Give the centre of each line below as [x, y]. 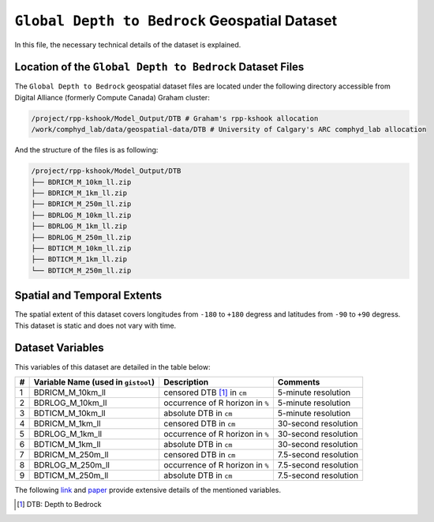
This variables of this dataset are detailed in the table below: [112, 366]
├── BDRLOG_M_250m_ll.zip [81, 237]
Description [186, 381]
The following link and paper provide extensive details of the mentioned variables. [148, 490]
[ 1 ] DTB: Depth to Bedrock [59, 505]
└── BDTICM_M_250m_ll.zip [81, 270]
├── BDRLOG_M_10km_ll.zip [81, 215]
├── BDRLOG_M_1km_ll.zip [79, 226]
